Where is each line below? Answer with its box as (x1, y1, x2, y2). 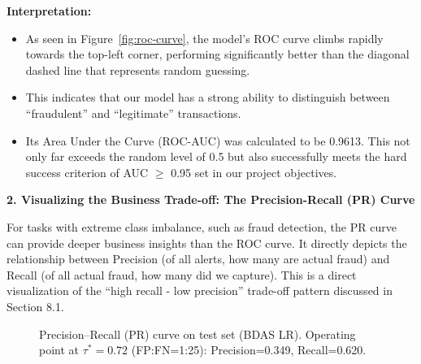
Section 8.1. (7, 297, 64, 314)
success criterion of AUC (25, 163, 149, 180)
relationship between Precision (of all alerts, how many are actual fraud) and (7, 250, 390, 267)
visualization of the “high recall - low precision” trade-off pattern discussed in (7, 282, 393, 299)
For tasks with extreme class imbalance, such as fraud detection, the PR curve (7, 218, 397, 235)
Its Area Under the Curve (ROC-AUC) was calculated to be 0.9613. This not (25, 132, 410, 149)
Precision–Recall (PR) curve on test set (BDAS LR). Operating (39, 325, 356, 342)
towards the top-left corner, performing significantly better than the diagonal (25, 45, 410, 63)
